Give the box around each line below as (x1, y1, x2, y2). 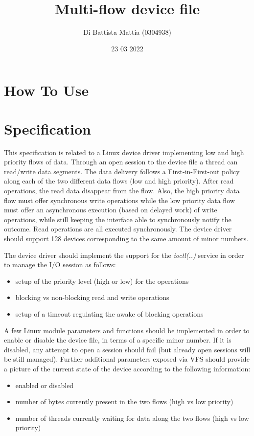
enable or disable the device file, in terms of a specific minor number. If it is (4, 335, 231, 345)
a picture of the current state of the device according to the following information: (4, 363, 251, 373)
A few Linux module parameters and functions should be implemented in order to (4, 325, 250, 335)
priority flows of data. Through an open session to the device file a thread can (4, 157, 238, 167)
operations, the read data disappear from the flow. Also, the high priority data (4, 185, 240, 195)
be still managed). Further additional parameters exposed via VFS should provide (4, 354, 250, 364)
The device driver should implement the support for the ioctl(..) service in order (4, 250, 244, 260)
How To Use (4, 80, 89, 100)
